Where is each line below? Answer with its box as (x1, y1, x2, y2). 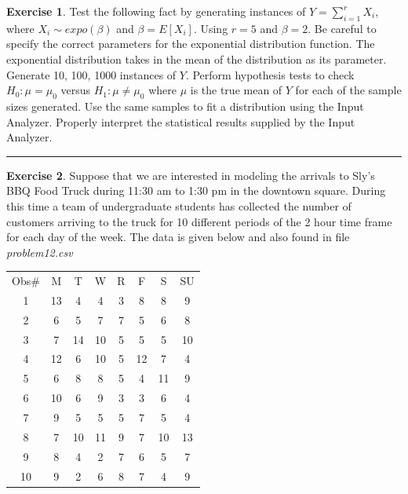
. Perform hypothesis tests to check (185, 66, 355, 82)
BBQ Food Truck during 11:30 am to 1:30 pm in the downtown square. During (6, 182, 386, 199)
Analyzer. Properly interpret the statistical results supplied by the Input (6, 113, 355, 130)
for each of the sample (295, 82, 402, 98)
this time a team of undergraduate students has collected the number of (6, 197, 352, 214)
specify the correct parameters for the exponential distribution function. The (6, 35, 375, 52)
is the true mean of (190, 82, 282, 98)
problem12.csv (6, 243, 73, 260)
